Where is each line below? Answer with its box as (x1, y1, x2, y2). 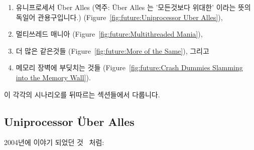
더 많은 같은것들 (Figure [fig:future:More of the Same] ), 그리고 (16, 45, 209, 56)
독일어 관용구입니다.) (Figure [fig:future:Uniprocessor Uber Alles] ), (16, 12, 223, 22)
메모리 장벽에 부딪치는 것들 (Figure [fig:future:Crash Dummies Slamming (16, 62, 243, 73)
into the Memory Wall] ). (16, 72, 91, 82)
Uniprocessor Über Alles (4, 113, 135, 129)
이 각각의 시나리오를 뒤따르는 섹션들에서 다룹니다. (4, 89, 160, 99)
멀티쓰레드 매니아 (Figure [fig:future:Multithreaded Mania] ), (16, 29, 203, 39)
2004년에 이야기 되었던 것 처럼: (4, 137, 104, 147)
